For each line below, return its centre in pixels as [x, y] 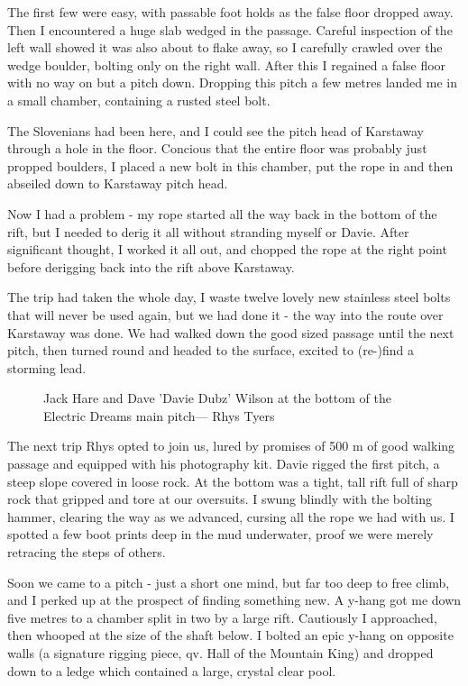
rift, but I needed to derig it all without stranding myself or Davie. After [208, 231]
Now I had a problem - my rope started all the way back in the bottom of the [222, 213]
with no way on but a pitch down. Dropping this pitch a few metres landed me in [232, 82]
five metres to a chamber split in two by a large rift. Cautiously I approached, [222, 617]
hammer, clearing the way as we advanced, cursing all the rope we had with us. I [231, 516]
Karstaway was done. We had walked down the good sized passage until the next [231, 332]
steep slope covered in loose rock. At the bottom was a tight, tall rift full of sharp [233, 481]
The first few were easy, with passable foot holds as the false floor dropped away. [230, 12]
